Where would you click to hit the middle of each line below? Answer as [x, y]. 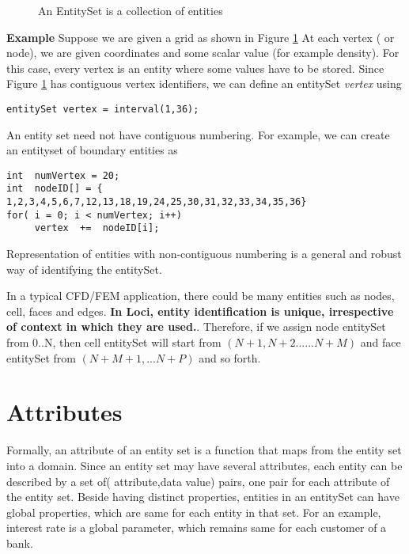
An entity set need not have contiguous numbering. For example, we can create [198, 134]
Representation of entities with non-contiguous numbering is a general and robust [204, 254]
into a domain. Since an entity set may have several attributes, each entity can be [204, 465]
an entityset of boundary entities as [92, 150]
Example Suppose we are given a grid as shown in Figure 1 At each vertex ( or [201, 37]
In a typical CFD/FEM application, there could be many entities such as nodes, [201, 296]
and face [381, 342]
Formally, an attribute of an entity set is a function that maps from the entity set [204, 450]
